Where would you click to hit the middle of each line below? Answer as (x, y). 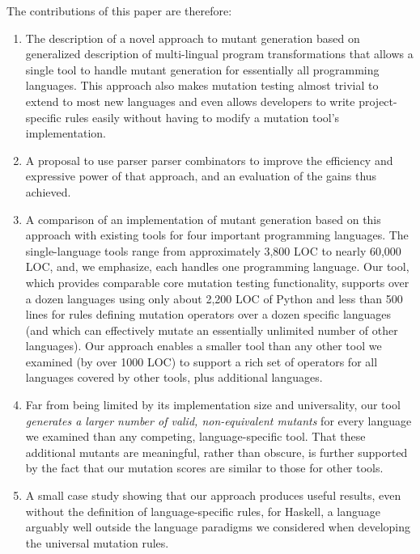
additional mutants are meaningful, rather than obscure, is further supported (216, 452)
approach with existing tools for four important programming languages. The (217, 235)
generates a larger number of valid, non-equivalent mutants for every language (218, 420)
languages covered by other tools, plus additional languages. (174, 377)
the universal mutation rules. (97, 542)
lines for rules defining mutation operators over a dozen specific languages (208, 314)
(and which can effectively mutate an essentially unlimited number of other (212, 330)
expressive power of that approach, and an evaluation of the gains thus (201, 176)
